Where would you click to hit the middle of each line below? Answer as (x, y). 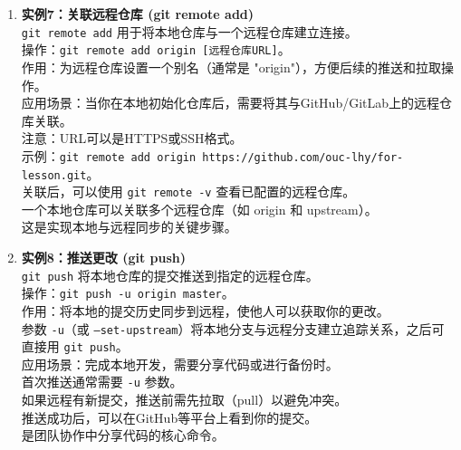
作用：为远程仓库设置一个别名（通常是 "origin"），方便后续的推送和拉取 (231, 67)
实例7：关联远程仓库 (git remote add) (138, 14)
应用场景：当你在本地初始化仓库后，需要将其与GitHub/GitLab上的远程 (230, 103)
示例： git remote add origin (109, 155)
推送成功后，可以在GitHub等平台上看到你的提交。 (169, 417)
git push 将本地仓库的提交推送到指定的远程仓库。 (170, 275)
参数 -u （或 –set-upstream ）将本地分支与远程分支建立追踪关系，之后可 (233, 328)
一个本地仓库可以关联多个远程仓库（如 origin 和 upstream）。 (199, 209)
